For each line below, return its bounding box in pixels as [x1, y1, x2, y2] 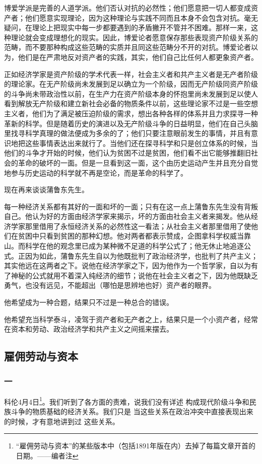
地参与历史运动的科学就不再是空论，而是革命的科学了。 [4, 167, 187, 178]
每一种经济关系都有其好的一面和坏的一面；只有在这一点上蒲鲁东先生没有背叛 [4, 201, 258, 211]
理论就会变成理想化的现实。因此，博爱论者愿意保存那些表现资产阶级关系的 [11, 32, 258, 42]
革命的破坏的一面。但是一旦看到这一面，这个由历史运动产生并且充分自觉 [18, 157, 258, 168]
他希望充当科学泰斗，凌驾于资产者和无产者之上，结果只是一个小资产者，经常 [4, 314, 258, 324]
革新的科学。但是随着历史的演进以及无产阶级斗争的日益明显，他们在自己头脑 [4, 118, 258, 128]
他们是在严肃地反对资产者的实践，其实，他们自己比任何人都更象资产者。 [18, 51, 258, 62]
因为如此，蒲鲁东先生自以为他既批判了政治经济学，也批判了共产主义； [25, 250, 258, 261]
